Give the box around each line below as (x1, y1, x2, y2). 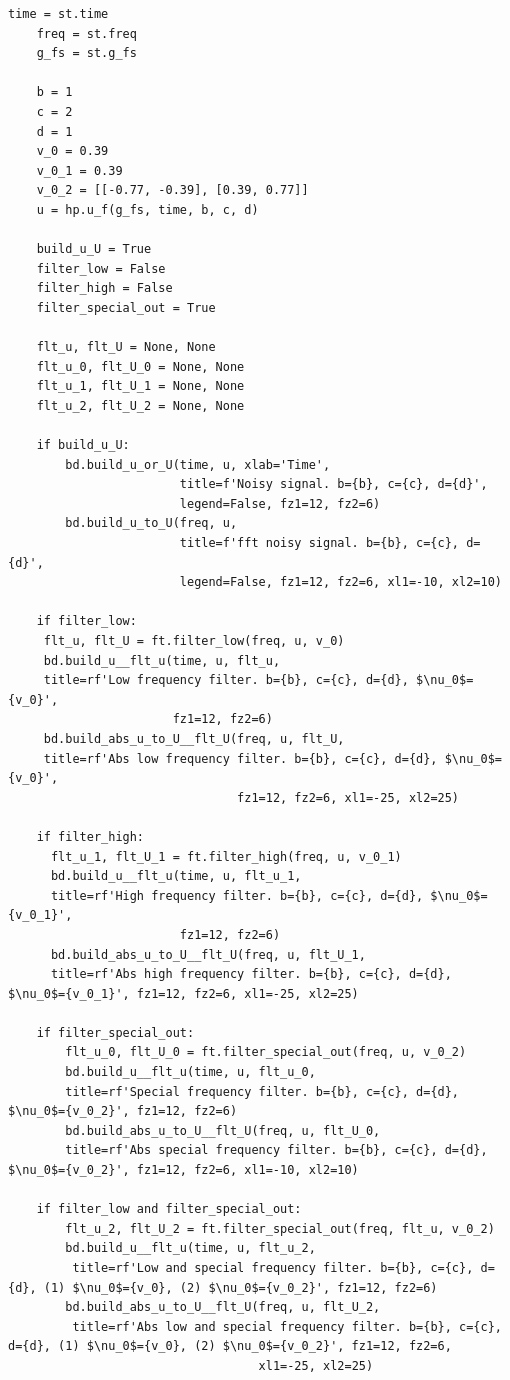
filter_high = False (36, 281, 173, 296)
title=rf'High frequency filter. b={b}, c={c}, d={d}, (50, 888, 424, 903)
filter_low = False (36, 261, 166, 276)
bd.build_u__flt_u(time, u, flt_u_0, (65, 1065, 316, 1080)
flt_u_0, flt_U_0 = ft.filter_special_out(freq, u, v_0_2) (65, 1045, 467, 1060)
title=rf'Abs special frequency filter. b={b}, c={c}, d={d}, (65, 1143, 488, 1158)
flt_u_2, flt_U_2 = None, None (36, 398, 245, 413)
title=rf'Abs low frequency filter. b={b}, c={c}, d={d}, (43, 751, 438, 766)
